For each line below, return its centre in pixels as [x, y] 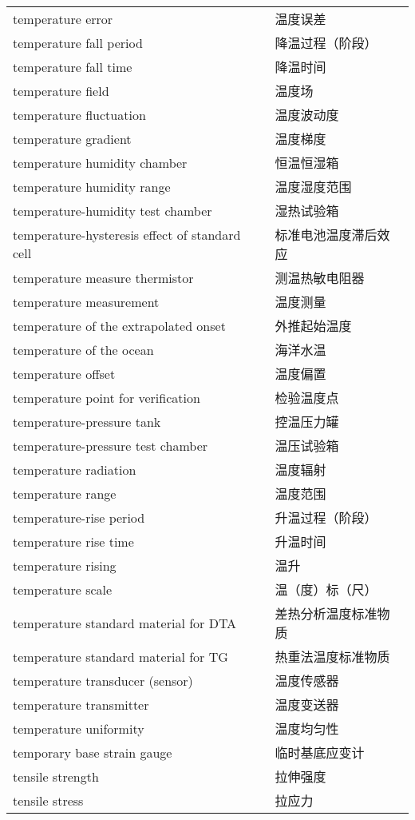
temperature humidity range [92, 186]
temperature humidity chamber [100, 162]
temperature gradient [72, 138]
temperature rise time [73, 541]
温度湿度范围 [313, 187]
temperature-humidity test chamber [113, 210]
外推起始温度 [313, 326]
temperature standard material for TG [121, 656]
